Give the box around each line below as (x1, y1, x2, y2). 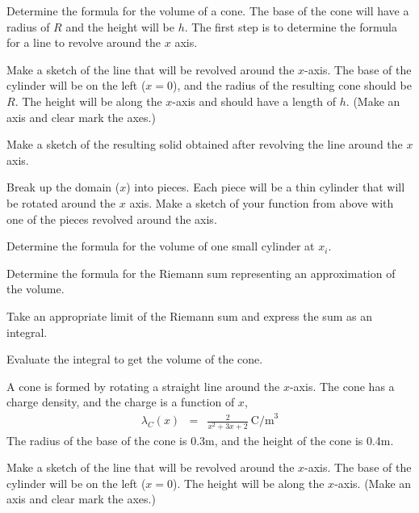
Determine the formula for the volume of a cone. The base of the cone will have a (6, 2, 409, 19)
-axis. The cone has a (289, 377, 395, 394)
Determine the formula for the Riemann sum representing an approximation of (6, 264, 396, 281)
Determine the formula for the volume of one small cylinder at (6, 238, 315, 254)
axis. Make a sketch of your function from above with (129, 194, 394, 211)
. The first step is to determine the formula (184, 18, 397, 35)
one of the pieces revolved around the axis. (6, 210, 217, 227)
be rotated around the (6, 194, 116, 211)
